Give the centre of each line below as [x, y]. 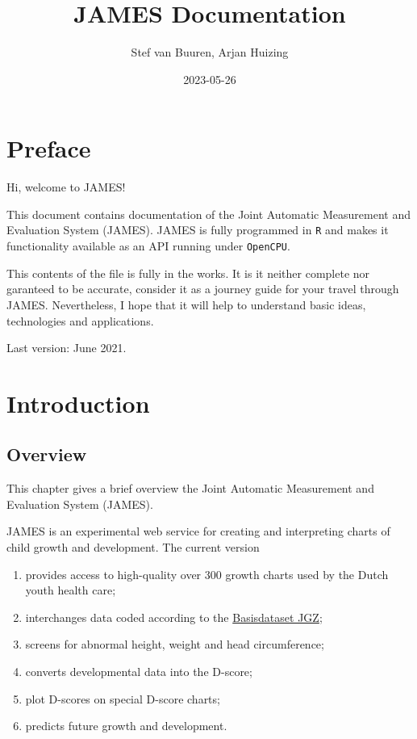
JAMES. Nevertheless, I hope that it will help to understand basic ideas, [186, 304]
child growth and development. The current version [133, 547]
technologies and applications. [80, 320]
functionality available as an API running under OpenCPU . [148, 246]
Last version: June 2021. [67, 348]
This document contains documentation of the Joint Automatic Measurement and [208, 214]
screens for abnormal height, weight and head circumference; [175, 644]
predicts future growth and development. [126, 726]
